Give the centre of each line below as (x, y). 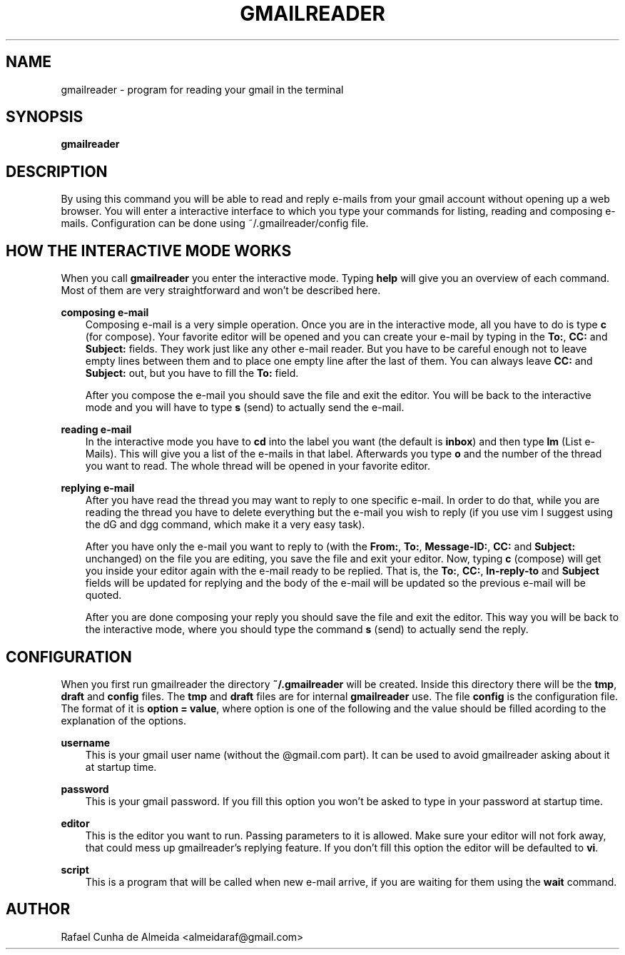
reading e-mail (96, 430)
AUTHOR (38, 909)
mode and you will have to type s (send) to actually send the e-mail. (245, 408)
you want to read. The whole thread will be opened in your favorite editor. (258, 466)
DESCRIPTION (57, 171)
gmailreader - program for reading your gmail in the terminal (202, 89)
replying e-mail (98, 488)
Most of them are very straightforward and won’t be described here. (221, 290)
